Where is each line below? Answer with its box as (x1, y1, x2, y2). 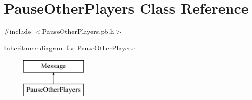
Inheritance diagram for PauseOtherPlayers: (4, 42, 136, 52)
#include (4, 26, 31, 36)
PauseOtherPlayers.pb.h (42, 26, 114, 36)
